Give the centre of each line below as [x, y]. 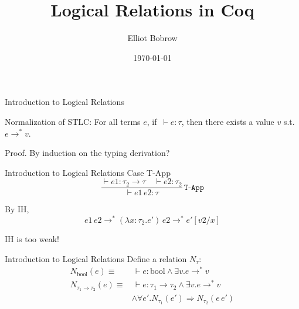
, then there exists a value [228, 121]
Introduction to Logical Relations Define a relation [96, 258]
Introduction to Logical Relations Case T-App [88, 172]
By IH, [17, 209]
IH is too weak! [32, 239]
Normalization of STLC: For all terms [73, 121]
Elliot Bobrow [152, 38]
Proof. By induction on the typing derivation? [87, 153]
